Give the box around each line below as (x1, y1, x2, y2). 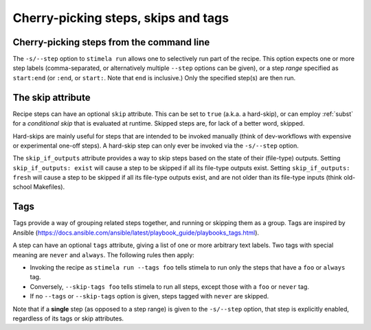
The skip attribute (12, 91, 91, 103)
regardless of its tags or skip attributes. (12, 314, 124, 322)
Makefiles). (33, 182, 65, 191)
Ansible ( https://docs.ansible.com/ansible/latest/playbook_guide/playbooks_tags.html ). (12, 228, 260, 237)
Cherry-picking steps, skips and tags (12, 10, 229, 25)
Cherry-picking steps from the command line (12, 36, 210, 48)
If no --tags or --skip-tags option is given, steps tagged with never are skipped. (30, 292, 269, 300)
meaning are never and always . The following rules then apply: (12, 250, 195, 259)
